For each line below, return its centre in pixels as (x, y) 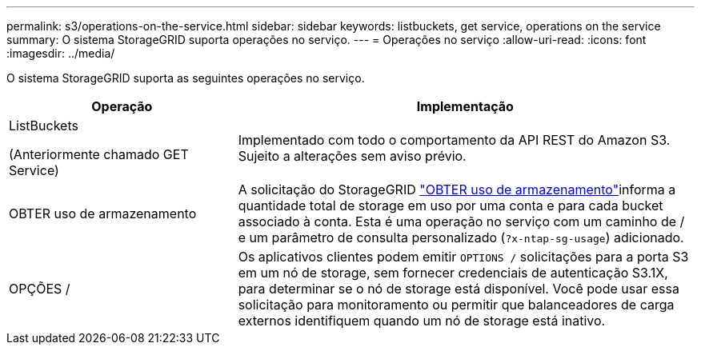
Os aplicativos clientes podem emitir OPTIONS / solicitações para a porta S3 (463, 257)
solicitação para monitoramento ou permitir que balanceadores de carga (456, 305)
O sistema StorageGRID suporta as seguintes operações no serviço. (186, 78)
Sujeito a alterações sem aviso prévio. (352, 156)
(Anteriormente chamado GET (99, 154)
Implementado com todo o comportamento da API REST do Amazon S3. (454, 140)
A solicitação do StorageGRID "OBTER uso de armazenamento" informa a (457, 189)
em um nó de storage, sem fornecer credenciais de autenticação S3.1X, (453, 273)
